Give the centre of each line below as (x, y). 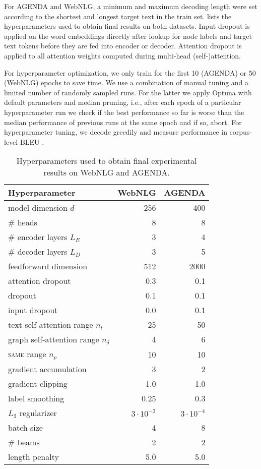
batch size (25, 428)
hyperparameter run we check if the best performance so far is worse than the (124, 112)
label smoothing (36, 398)
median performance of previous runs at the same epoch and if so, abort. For (123, 122)
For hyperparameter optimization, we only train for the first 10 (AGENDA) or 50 (130, 72)
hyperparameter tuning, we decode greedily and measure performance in (116, 132)
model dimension (38, 208)
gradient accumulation (47, 369)
